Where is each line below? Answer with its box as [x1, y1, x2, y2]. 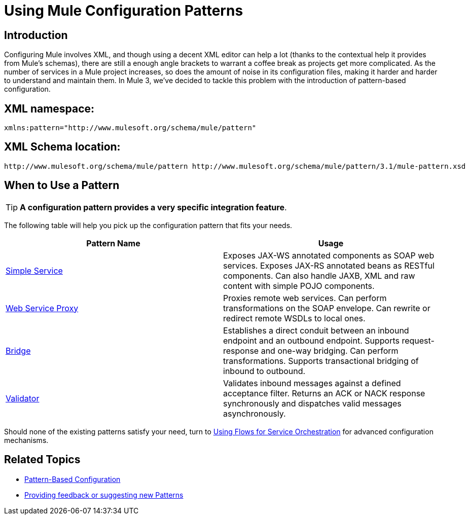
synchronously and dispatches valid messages [223, 398, 402, 409]
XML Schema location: [4, 140, 121, 154]
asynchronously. [223, 408, 286, 419]
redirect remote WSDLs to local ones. [223, 313, 366, 323]
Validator [6, 393, 40, 403]
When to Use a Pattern [4, 179, 120, 192]
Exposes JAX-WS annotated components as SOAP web [223, 250, 435, 261]
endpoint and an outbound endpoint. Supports [223, 335, 400, 346]
